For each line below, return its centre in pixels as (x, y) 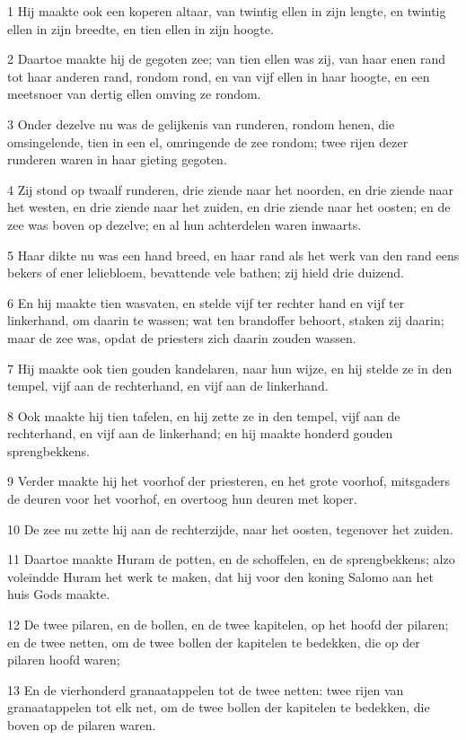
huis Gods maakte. (59, 594)
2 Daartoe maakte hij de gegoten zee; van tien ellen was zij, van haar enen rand (227, 59)
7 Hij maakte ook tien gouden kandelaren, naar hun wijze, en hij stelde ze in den (230, 368)
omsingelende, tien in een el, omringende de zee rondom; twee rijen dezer (208, 141)
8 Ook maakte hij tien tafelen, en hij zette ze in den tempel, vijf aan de (204, 415)
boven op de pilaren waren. (82, 725)
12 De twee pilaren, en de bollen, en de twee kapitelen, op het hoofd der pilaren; (228, 625)
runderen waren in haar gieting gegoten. (117, 159)
